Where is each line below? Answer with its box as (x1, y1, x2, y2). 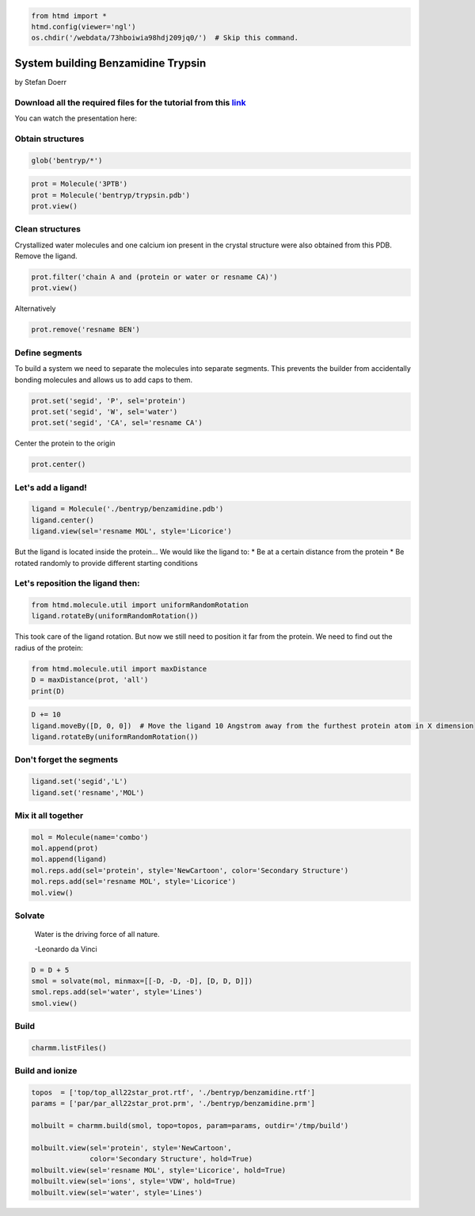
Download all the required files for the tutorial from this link (14, 97, 246, 108)
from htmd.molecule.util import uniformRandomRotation (31, 601, 249, 610)
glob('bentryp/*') (31, 155, 103, 165)
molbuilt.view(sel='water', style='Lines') (31, 1187, 203, 1197)
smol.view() (31, 999, 78, 1008)
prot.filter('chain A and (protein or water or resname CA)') (31, 273, 278, 281)
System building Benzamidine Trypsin (14, 56, 207, 70)
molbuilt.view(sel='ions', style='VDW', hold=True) (31, 1177, 237, 1186)
